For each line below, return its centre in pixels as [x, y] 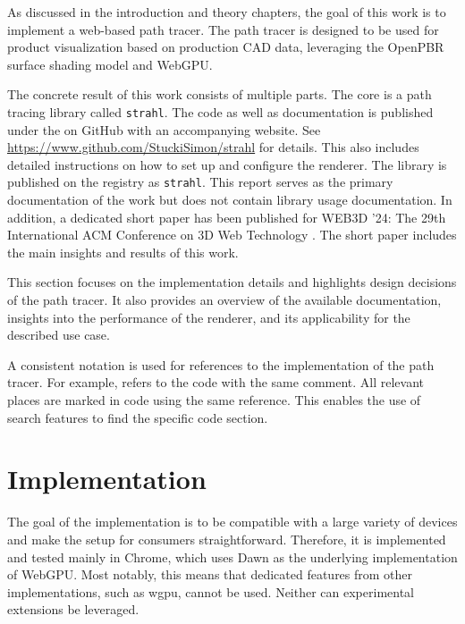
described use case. [59, 335]
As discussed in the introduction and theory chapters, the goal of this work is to [227, 12]
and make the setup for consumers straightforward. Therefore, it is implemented [227, 539]
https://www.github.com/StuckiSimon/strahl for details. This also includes [213, 147]
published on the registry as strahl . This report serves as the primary [200, 182]
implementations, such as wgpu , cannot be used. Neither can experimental [211, 591]
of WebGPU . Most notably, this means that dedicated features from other [210, 574]
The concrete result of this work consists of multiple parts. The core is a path [220, 94]
